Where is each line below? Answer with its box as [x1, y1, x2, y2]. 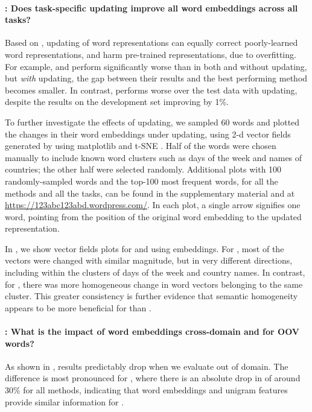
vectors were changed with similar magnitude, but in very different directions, [5, 254, 293, 267]
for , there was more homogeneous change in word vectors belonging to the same [5, 277, 303, 290]
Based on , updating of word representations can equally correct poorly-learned [5, 36, 298, 49]
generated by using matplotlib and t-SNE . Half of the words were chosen [5, 139, 276, 152]
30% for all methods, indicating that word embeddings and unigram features [5, 384, 288, 396]
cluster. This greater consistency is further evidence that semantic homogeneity [5, 290, 298, 302]
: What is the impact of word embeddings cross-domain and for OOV [5, 325, 299, 338]
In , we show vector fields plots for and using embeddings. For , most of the [5, 242, 284, 255]
